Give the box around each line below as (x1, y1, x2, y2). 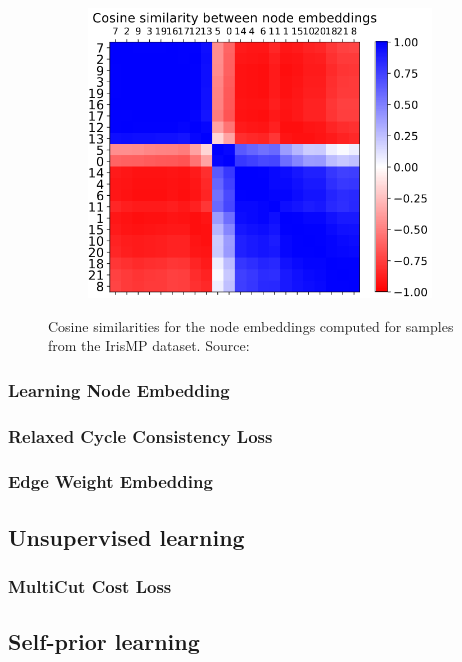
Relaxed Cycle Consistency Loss (8, 423, 273, 448)
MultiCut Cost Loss (8, 574, 172, 599)
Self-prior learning (8, 626, 200, 657)
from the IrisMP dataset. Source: (48, 335, 250, 356)
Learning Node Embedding (8, 377, 230, 402)
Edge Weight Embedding (8, 469, 213, 494)
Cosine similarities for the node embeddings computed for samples (48, 315, 454, 336)
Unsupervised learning (8, 521, 245, 552)
